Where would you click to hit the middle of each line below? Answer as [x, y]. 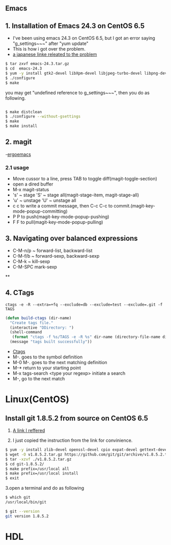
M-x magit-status [31, 190]
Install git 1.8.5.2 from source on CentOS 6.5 [77, 418]
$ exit [12, 478]
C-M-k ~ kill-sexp [31, 261]
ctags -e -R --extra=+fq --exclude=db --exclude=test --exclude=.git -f [84, 304]
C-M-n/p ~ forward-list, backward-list [52, 251]
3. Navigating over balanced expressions [72, 238]
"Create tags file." [32, 323]
